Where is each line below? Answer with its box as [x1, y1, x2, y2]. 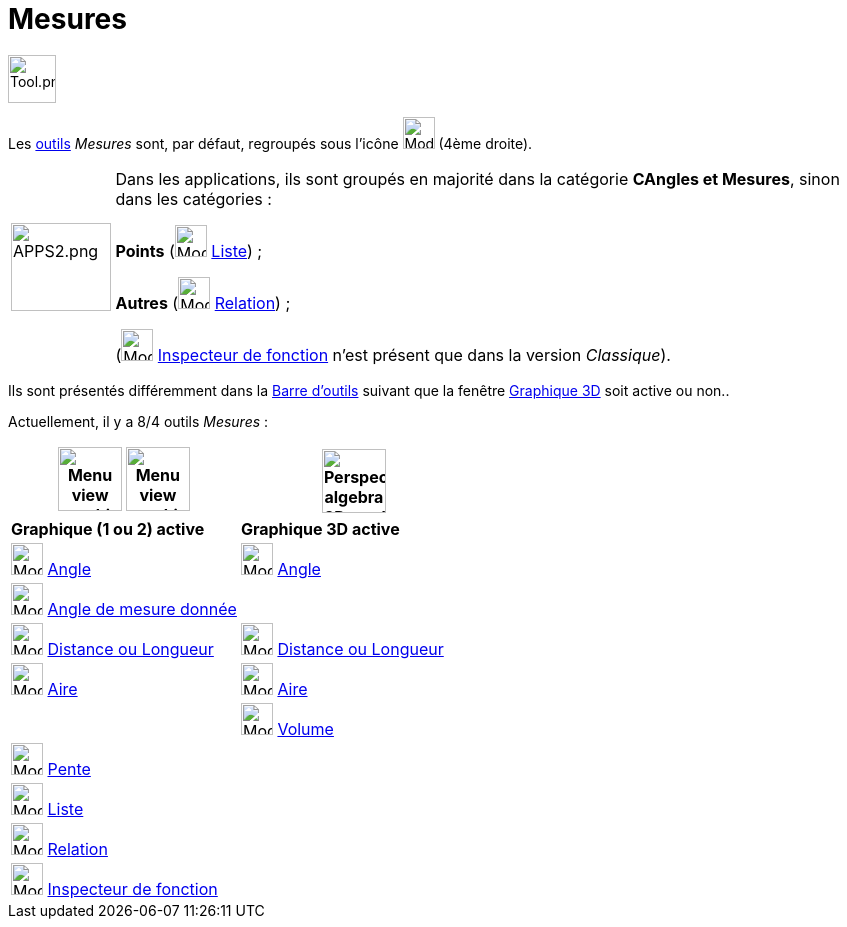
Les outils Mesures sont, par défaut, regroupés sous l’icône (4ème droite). [8, 134, 533, 152]
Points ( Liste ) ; [115, 240, 263, 261]
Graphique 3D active [240, 518, 400, 539]
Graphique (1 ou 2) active [11, 518, 205, 539]
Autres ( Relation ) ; [115, 292, 291, 313]
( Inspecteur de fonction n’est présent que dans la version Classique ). [115, 344, 671, 365]
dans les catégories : [115, 188, 272, 209]
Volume [277, 718, 334, 739]
